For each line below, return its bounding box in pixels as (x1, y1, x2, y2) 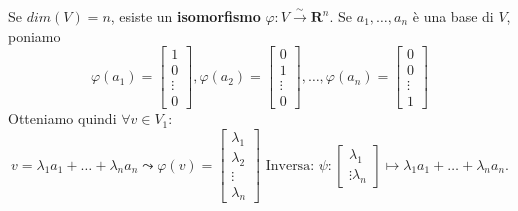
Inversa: (265, 158, 315, 173)
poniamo (8, 25, 61, 46)
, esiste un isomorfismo (110, 6, 261, 26)
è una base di (412, 6, 494, 26)
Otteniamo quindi (8, 108, 117, 129)
